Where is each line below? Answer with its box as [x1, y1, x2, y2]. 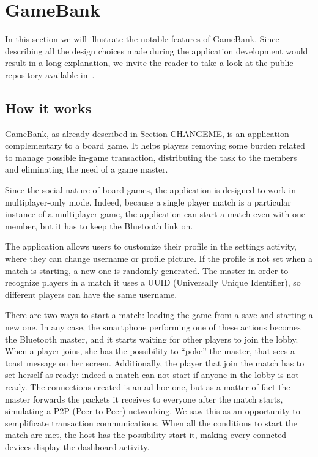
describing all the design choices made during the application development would [5, 44, 308, 57]
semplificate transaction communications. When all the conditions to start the [5, 416, 298, 429]
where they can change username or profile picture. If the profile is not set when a [5, 252, 312, 265]
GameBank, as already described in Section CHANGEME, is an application [5, 127, 289, 139]
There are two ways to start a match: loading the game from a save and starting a [5, 308, 313, 321]
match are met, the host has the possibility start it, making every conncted [5, 428, 287, 441]
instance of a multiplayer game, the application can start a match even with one [5, 207, 305, 220]
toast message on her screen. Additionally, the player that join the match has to [5, 356, 305, 369]
